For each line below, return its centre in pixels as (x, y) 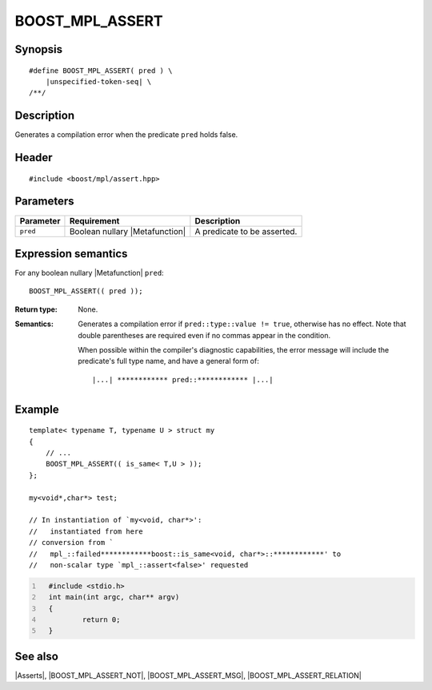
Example (37, 409)
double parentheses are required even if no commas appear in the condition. (204, 335)
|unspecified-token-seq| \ (98, 81)
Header (34, 157)
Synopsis (39, 49)
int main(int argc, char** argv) (114, 597)
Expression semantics (71, 254)
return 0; (101, 620)
